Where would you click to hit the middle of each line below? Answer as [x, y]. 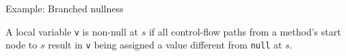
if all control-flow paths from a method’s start [245, 31]
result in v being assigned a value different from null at [165, 45]
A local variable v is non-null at [72, 31]
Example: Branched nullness [65, 8]
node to [22, 45]
